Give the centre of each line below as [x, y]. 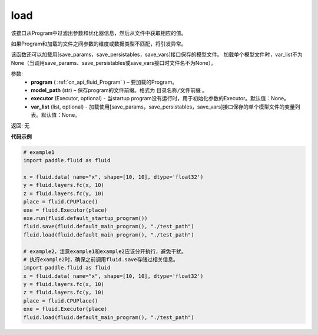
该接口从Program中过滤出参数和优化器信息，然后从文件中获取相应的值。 [99, 33]
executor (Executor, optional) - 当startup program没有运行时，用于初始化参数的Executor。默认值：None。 [160, 98]
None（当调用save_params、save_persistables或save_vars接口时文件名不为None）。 [114, 63]
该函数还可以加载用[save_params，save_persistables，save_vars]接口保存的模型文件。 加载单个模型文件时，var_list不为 [157, 55]
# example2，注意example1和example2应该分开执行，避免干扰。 [105, 251]
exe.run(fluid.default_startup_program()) [85, 218]
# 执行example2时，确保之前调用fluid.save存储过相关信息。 [101, 259]
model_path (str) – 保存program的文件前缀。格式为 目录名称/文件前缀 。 [119, 90]
